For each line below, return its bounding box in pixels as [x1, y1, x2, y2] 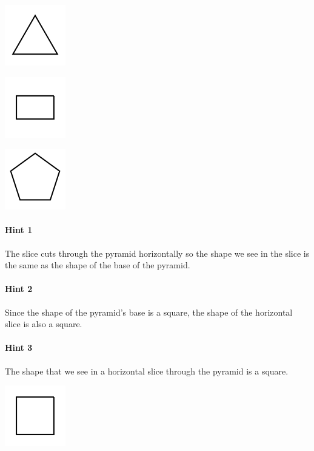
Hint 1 [5, 223, 33, 236]
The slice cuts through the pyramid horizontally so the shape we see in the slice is [5, 246, 310, 259]
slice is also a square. [5, 317, 82, 330]
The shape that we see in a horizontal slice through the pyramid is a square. [5, 364, 289, 377]
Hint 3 [5, 341, 33, 354]
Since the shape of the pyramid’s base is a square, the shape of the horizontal [5, 305, 293, 318]
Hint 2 [5, 282, 33, 295]
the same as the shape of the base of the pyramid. [5, 259, 190, 271]
